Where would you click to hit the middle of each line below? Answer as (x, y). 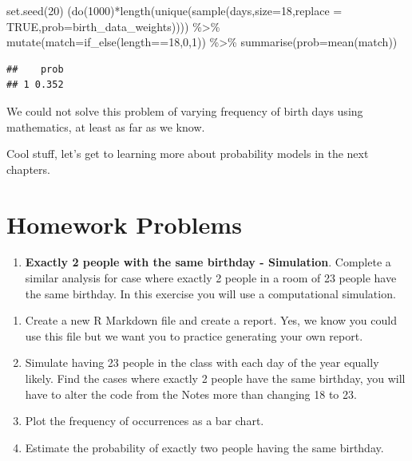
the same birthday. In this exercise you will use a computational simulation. (210, 293)
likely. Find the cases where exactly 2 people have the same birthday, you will (215, 378)
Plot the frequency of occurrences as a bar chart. (145, 421)
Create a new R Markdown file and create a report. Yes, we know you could (211, 320)
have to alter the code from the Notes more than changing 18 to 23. (191, 394)
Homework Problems (124, 224)
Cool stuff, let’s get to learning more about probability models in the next (188, 154)
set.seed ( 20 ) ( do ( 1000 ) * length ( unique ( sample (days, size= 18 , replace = (174, 10)
